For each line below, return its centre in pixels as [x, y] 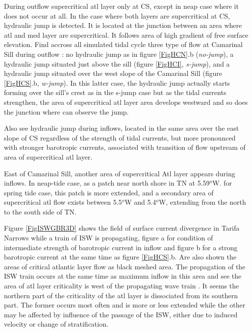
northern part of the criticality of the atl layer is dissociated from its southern [121, 295]
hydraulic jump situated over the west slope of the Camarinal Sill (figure [113, 73]
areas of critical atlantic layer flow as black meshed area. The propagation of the [125, 266]
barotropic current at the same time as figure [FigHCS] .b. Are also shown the [120, 257]
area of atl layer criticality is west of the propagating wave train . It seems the [122, 286]
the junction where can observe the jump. [66, 111]
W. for [222, 183]
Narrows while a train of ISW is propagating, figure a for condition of [109, 238]
